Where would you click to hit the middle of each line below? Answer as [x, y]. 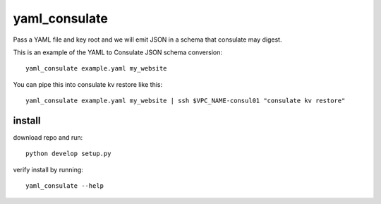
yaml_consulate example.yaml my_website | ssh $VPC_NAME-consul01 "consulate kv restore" [186, 101]
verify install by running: [48, 169]
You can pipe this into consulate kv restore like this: [87, 84]
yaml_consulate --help [65, 186]
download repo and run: [48, 138]
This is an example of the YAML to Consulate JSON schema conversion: [117, 52]
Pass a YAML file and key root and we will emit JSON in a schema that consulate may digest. [147, 40]
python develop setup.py [68, 154]
